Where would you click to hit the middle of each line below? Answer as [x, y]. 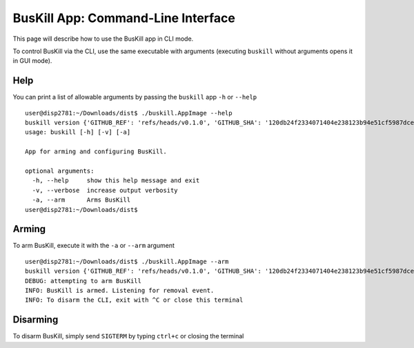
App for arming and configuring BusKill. [96, 152]
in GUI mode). [32, 61]
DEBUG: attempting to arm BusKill [83, 281]
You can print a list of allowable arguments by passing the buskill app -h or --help [135, 97]
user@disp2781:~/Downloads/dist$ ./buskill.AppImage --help [129, 113]
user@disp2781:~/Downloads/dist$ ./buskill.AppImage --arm [127, 261]
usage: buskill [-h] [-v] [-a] [78, 132]
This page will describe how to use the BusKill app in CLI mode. [103, 39]
